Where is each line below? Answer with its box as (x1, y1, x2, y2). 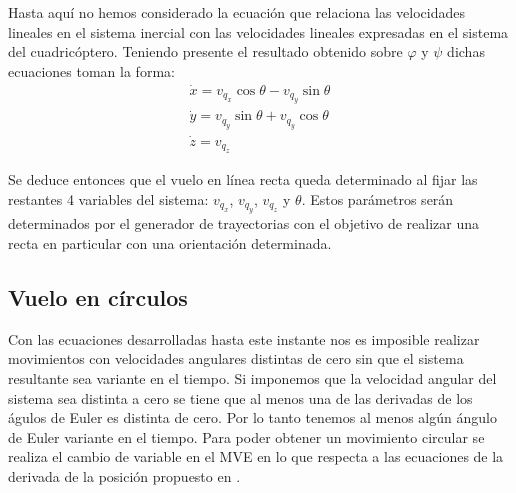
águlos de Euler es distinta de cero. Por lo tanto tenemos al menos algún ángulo (8, 407, 497, 428)
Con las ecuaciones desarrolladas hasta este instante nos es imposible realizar (8, 328, 480, 349)
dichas (447, 41, 485, 62)
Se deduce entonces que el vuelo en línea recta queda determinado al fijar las (8, 169, 478, 190)
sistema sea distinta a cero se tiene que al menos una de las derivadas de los (8, 387, 473, 408)
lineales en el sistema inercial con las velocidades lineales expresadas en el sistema (8, 21, 509, 42)
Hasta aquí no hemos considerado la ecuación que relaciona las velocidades (8, 2, 465, 22)
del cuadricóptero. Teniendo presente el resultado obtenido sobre (8, 41, 403, 62)
